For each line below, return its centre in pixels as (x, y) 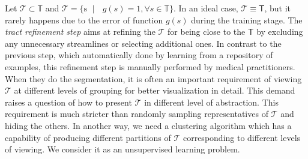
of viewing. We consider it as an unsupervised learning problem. (122, 149)
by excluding (280, 31)
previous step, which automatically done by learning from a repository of (139, 55)
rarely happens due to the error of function (84, 19)
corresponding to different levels (242, 137)
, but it (278, 8)
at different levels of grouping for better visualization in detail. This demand (155, 90)
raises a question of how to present (68, 102)
